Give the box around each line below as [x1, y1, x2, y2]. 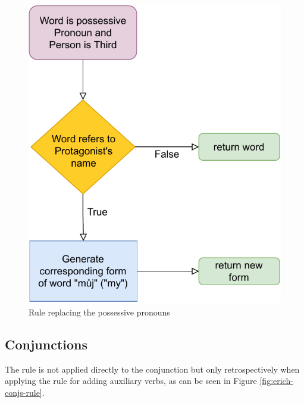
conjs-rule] [5, 386, 42, 398]
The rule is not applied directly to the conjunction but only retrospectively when [5, 363, 300, 375]
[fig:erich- [259, 374, 293, 387]
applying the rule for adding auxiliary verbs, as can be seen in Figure [5, 374, 257, 387]
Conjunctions [5, 335, 87, 353]
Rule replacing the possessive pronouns [29, 305, 170, 318]
